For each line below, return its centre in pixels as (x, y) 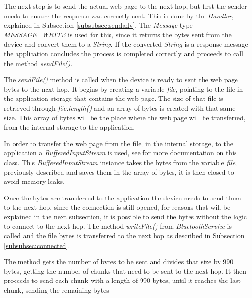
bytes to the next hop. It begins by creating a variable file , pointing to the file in (124, 89)
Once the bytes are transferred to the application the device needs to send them (123, 197)
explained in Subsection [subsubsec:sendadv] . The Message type (98, 25)
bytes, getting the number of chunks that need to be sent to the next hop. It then (125, 271)
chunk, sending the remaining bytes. (57, 290)
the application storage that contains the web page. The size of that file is (114, 98)
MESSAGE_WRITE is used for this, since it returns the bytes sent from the (118, 34)
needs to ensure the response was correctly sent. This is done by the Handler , (119, 15)
